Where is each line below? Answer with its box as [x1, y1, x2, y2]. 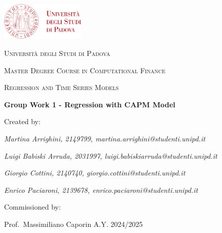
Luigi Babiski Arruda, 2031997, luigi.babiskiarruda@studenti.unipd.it [4, 150, 217, 161]
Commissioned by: [4, 201, 61, 212]
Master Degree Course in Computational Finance [4, 65, 165, 75]
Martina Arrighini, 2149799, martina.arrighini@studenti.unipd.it [4, 133, 206, 143]
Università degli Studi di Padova [4, 47, 110, 58]
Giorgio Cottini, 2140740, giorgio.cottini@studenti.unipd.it [4, 167, 185, 178]
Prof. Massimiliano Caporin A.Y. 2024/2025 [4, 218, 143, 229]
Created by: [4, 116, 41, 127]
